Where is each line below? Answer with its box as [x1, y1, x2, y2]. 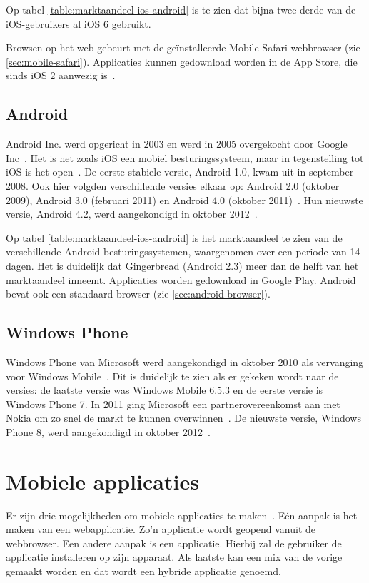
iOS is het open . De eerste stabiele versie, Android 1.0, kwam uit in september [6, 164, 354, 179]
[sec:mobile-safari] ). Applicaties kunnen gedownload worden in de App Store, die [6, 54, 358, 69]
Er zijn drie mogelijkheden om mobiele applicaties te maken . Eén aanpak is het [6, 507, 358, 522]
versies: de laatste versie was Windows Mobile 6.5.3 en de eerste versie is [6, 382, 323, 397]
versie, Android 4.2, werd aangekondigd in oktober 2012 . [6, 206, 258, 221]
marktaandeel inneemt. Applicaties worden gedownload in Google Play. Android [6, 272, 356, 287]
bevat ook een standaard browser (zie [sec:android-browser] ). [6, 286, 271, 301]
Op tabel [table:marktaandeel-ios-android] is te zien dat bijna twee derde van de [6, 2, 356, 16]
